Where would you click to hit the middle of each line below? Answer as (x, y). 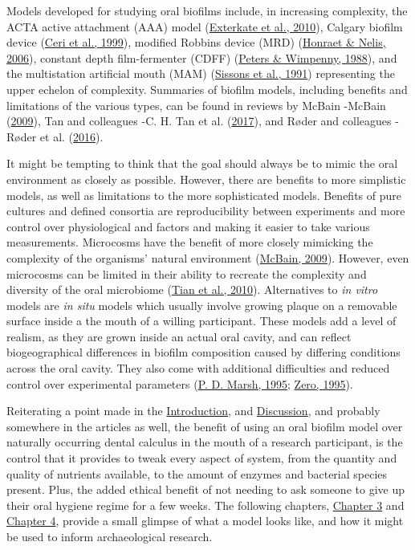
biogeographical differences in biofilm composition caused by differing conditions (203, 352)
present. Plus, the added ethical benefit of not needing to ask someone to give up (205, 489)
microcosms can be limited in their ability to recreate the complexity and (187, 273)
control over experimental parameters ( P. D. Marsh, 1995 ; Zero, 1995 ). (180, 383)
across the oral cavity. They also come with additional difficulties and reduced (198, 368)
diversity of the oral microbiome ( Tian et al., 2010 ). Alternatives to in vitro (192, 289)
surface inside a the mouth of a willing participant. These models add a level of (201, 321)
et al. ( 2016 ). (71, 136)
